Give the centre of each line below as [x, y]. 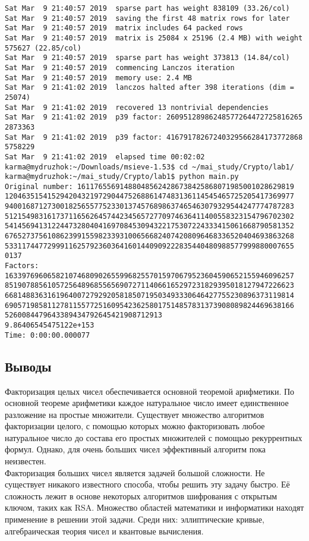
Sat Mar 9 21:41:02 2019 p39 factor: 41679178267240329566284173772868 [154, 137]
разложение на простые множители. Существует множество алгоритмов [135, 414]
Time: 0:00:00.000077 [48, 335]
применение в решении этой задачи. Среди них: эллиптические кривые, [135, 519]
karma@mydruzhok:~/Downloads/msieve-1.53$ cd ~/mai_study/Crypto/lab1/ [149, 167]
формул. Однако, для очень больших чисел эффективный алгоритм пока [135, 449]
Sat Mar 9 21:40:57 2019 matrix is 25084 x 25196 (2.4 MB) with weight [154, 38]
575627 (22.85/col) [43, 48]
